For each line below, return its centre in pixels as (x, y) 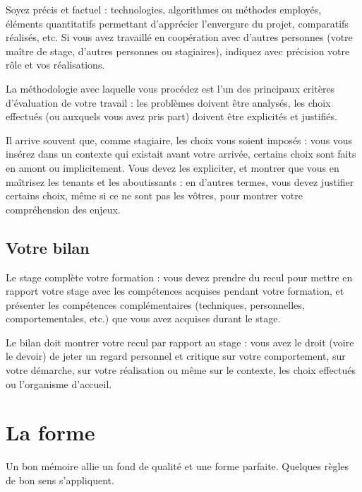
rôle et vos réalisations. (55, 65)
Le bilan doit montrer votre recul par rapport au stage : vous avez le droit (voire (180, 342)
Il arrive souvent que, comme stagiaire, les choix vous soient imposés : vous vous (179, 140)
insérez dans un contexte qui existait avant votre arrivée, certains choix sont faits (181, 154)
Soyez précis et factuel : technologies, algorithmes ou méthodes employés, (164, 9)
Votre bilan (48, 247)
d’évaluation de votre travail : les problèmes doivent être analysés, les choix (168, 102)
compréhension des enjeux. (63, 209)
